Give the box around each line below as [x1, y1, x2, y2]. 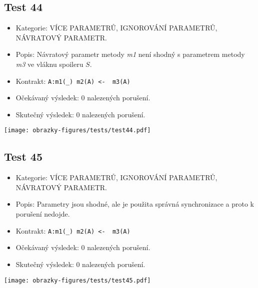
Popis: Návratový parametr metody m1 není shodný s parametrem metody [15, 49, 245, 59]
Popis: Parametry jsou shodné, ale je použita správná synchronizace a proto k [15, 199, 254, 209]
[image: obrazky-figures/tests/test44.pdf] [4, 127, 151, 134]
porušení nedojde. [15, 209, 70, 219]
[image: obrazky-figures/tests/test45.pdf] [4, 277, 151, 284]
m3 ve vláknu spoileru [15, 58, 83, 69]
